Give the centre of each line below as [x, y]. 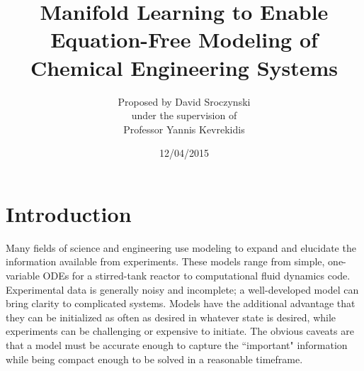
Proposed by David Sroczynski [184, 101]
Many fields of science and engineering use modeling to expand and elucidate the [181, 247]
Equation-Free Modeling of [184, 39]
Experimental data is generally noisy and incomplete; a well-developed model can [182, 289]
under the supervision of [184, 115]
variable [23, 275]
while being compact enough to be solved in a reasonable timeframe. [154, 359]
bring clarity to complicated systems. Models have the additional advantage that [181, 303]
